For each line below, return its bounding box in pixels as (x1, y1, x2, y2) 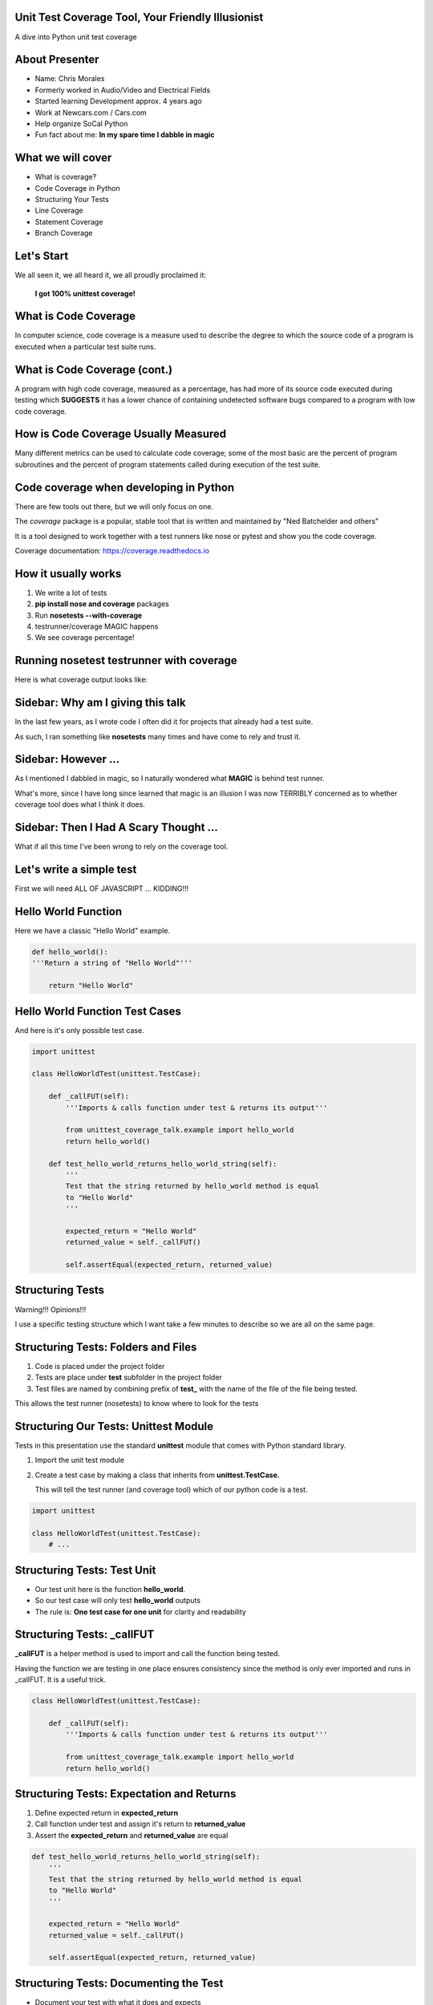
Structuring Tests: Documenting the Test (14, 1976, 224, 1990)
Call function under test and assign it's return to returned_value (34, 1819, 246, 1829)
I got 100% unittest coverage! (34, 289, 136, 298)
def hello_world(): (31, 947, 108, 956)
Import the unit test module (34, 1456, 124, 1465)
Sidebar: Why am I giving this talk (14, 696, 186, 710)
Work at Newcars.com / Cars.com (34, 107, 148, 117)
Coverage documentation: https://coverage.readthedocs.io (14, 545, 210, 555)
